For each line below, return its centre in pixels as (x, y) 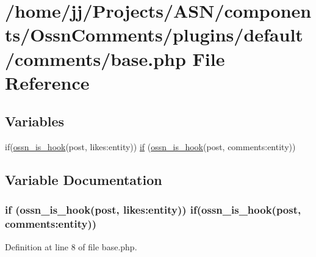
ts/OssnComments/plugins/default (154, 34)
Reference (47, 82)
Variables (35, 121)
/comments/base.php (95, 58)
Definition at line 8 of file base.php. (71, 246)
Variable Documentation (84, 180)
